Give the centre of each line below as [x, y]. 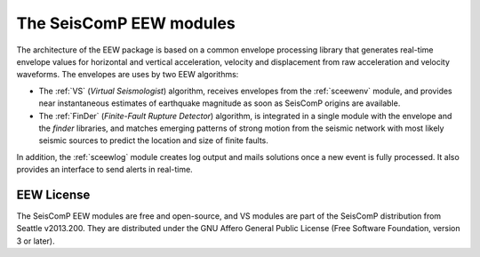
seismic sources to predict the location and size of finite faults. [153, 141]
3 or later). [36, 241]
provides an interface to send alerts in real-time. [104, 170]
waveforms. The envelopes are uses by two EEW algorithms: [128, 75]
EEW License [53, 194]
